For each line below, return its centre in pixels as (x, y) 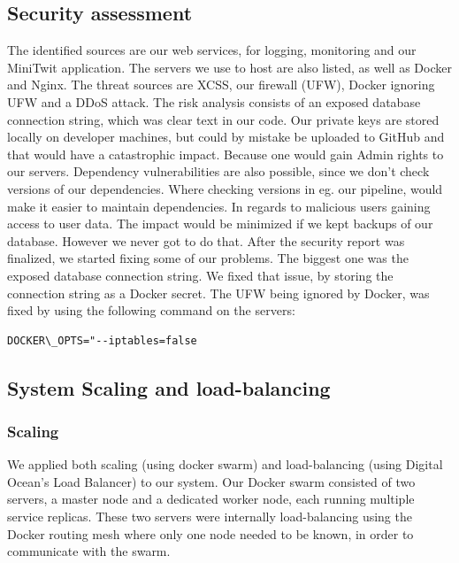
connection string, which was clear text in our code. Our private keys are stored (223, 119)
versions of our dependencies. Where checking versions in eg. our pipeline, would (225, 188)
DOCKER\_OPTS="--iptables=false (102, 340)
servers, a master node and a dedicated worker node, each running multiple (211, 499)
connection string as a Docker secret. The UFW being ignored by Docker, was (218, 293)
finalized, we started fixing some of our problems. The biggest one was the (208, 258)
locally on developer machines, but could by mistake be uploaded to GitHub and (226, 137)
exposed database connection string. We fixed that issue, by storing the (200, 275)
